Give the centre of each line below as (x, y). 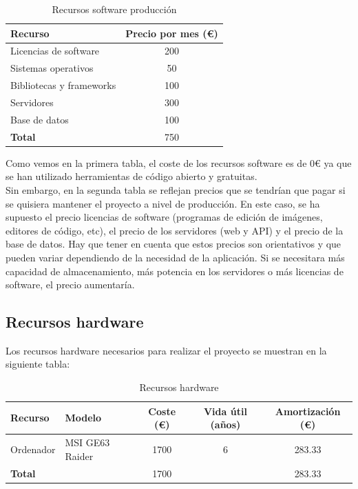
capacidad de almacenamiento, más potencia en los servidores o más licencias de (175, 271)
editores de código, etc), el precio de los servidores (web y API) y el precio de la (175, 230)
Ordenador (33, 449)
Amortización (308, 411)
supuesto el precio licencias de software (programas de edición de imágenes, (164, 217)
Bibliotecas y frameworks (63, 85)
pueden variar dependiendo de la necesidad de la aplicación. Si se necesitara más (175, 257)
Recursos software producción (114, 9)
